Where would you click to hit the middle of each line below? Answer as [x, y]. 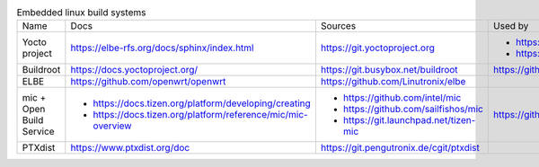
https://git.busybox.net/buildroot [389, 70]
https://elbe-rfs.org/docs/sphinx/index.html [162, 48]
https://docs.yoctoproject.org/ [134, 70]
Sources [338, 26]
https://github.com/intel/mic [402, 98]
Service [38, 132]
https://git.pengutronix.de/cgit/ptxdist [400, 148]
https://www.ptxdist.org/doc [130, 148]
